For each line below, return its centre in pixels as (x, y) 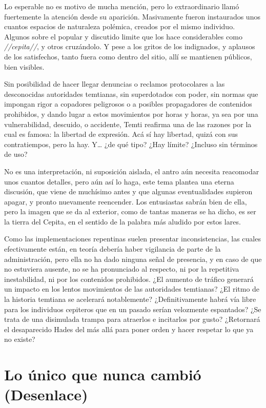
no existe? (20, 339)
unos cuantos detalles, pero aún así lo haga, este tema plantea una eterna (119, 181)
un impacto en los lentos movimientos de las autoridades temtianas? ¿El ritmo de (132, 289)
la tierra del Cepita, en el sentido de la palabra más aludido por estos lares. (122, 221)
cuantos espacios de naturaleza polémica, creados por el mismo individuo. (120, 26)
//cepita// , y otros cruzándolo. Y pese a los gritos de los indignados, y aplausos (130, 46)
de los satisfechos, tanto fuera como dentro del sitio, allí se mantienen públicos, (128, 56)
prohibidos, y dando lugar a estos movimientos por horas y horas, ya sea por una (131, 114)
